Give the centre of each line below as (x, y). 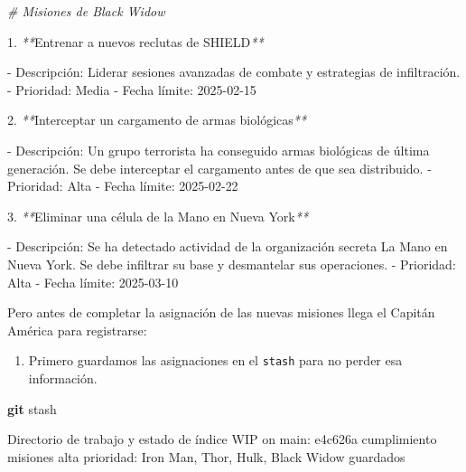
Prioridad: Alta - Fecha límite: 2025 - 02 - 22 (123, 186)
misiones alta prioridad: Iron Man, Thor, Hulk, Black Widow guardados (206, 456)
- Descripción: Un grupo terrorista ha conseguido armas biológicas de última (219, 150)
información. (63, 378)
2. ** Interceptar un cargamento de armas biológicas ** (157, 120)
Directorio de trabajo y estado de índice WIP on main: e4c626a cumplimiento (222, 439)
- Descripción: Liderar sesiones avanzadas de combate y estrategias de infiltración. (234, 72)
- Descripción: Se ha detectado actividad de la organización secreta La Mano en (228, 246)
